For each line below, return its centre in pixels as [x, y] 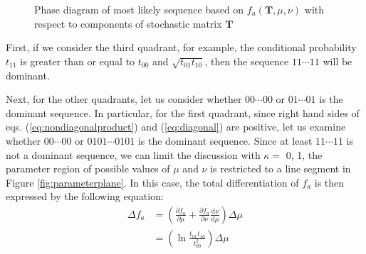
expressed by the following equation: [85, 196]
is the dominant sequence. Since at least [225, 140]
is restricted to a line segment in [281, 169]
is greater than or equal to [78, 61]
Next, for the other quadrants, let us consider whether [124, 99]
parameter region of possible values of [88, 169]
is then [329, 182]
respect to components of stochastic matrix [128, 23]
